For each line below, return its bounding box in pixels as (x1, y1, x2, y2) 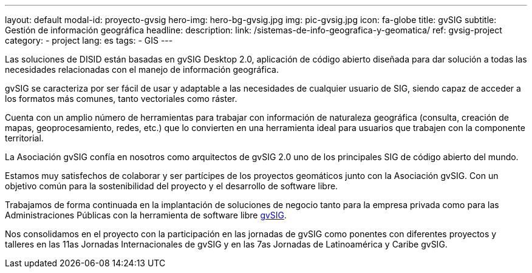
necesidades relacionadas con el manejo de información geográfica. (5, 64, 279, 75)
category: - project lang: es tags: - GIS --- (5, 35, 173, 45)
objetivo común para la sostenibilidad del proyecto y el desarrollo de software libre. (5, 181, 338, 191)
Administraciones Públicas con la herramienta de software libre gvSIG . (5, 210, 287, 220)
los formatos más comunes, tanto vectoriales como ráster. (5, 93, 237, 104)
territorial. (5, 133, 44, 143)
